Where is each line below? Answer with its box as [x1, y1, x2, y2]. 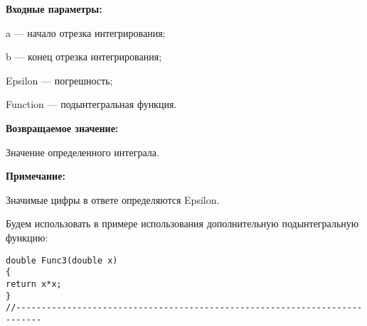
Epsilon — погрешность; [6, 72, 113, 87]
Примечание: [6, 168, 65, 183]
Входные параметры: [6, 1, 102, 16]
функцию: [6, 229, 48, 244]
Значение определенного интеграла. [6, 144, 159, 159]
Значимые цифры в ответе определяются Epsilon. [6, 192, 220, 207]
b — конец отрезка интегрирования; [6, 49, 162, 64]
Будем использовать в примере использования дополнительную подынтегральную [6, 216, 359, 231]
